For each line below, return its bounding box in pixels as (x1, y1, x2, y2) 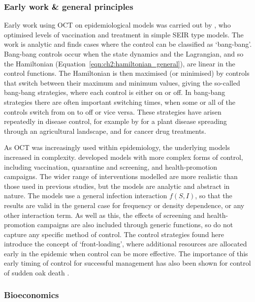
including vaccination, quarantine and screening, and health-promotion (4, 161, 218, 172)
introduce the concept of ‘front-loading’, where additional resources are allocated (4, 239, 247, 249)
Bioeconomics (4, 288, 59, 301)
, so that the (195, 190, 232, 201)
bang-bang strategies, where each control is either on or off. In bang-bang (4, 87, 225, 97)
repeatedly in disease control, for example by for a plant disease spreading (4, 116, 227, 126)
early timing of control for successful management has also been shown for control (4, 258, 251, 268)
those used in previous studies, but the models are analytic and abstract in (4, 181, 230, 191)
